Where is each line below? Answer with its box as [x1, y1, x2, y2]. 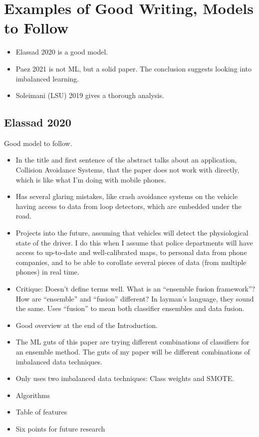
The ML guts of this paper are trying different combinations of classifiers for [15, 336, 250, 347]
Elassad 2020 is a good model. [15, 46, 108, 57]
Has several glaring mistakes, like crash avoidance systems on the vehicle [15, 191, 238, 201]
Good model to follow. [4, 137, 72, 148]
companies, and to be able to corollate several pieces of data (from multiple [15, 256, 247, 267]
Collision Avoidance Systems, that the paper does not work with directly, [15, 164, 240, 175]
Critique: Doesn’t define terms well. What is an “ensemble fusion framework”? [15, 283, 256, 294]
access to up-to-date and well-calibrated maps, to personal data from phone [15, 247, 247, 257]
